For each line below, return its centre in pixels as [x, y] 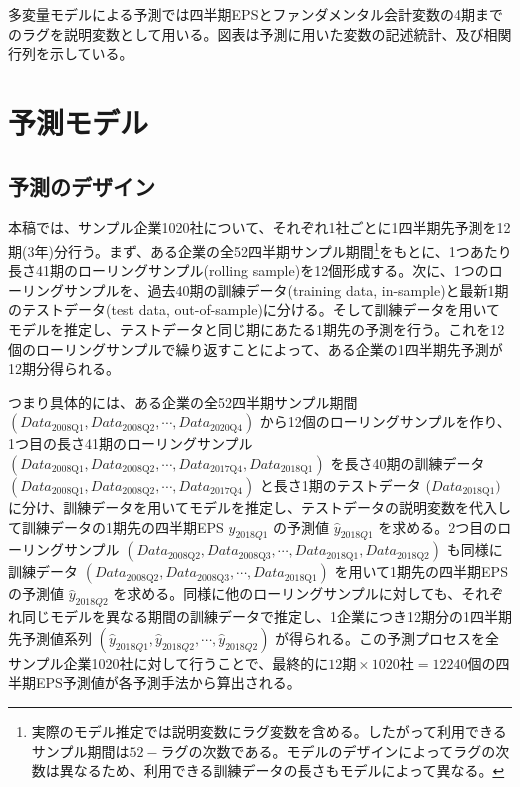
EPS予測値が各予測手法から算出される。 [168, 682]
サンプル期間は [80, 750]
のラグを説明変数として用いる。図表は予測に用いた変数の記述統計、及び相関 [260, 33]
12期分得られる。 [64, 368]
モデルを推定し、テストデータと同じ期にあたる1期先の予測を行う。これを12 [256, 328]
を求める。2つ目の [438, 526]
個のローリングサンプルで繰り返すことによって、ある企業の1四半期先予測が [255, 348]
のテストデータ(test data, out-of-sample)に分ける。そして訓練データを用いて [254, 309]
